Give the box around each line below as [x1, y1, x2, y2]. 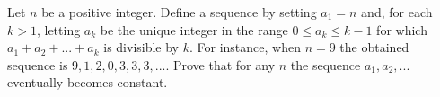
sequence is [7, 55, 68, 74]
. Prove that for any [165, 55, 276, 74]
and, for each [361, 3, 433, 21]
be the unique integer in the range [100, 20, 288, 39]
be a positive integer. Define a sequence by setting [41, 3, 317, 21]
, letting [36, 20, 81, 39]
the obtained [339, 38, 409, 57]
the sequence [290, 55, 361, 74]
